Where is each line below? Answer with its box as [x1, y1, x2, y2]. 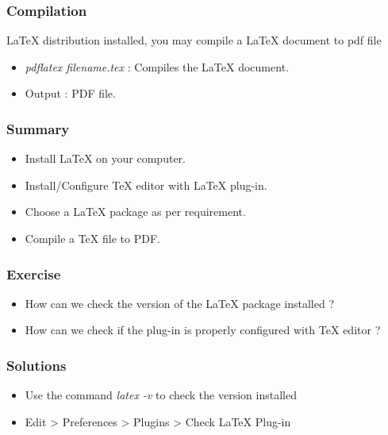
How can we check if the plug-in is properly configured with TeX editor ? [25, 321, 381, 338]
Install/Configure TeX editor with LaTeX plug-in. [25, 176, 267, 193]
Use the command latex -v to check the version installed [25, 387, 297, 403]
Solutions [6, 355, 67, 375]
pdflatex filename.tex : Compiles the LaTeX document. [25, 58, 289, 75]
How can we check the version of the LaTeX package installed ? [25, 294, 334, 311]
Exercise [6, 264, 61, 283]
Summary [6, 118, 70, 138]
